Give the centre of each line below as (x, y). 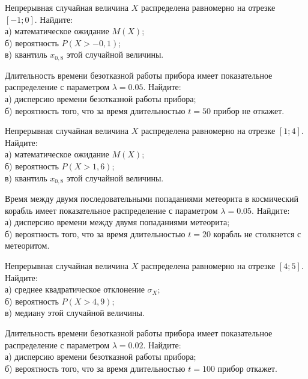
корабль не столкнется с (257, 233)
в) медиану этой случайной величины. (75, 313)
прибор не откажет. (249, 110)
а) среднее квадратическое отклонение (75, 289)
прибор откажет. (247, 368)
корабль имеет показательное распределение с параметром (111, 210)
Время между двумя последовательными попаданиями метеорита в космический (152, 199)
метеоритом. (27, 245)
